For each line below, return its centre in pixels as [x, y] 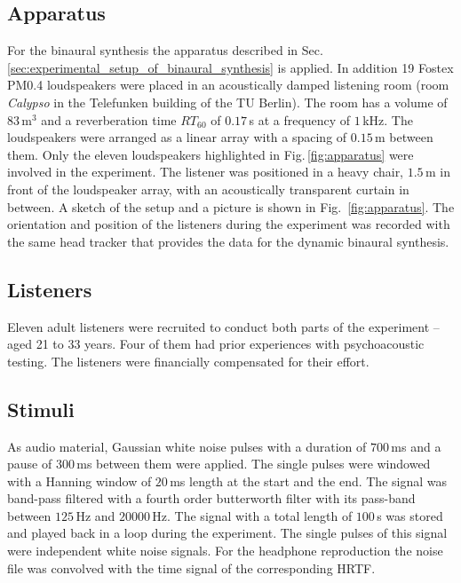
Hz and [95, 515]
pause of [30, 464]
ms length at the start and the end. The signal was [309, 481]
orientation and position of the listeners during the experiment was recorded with [229, 224]
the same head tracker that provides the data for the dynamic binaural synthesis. [228, 241]
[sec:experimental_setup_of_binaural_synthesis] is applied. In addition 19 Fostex [230, 67]
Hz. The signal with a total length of [252, 515]
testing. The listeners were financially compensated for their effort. [188, 361]
